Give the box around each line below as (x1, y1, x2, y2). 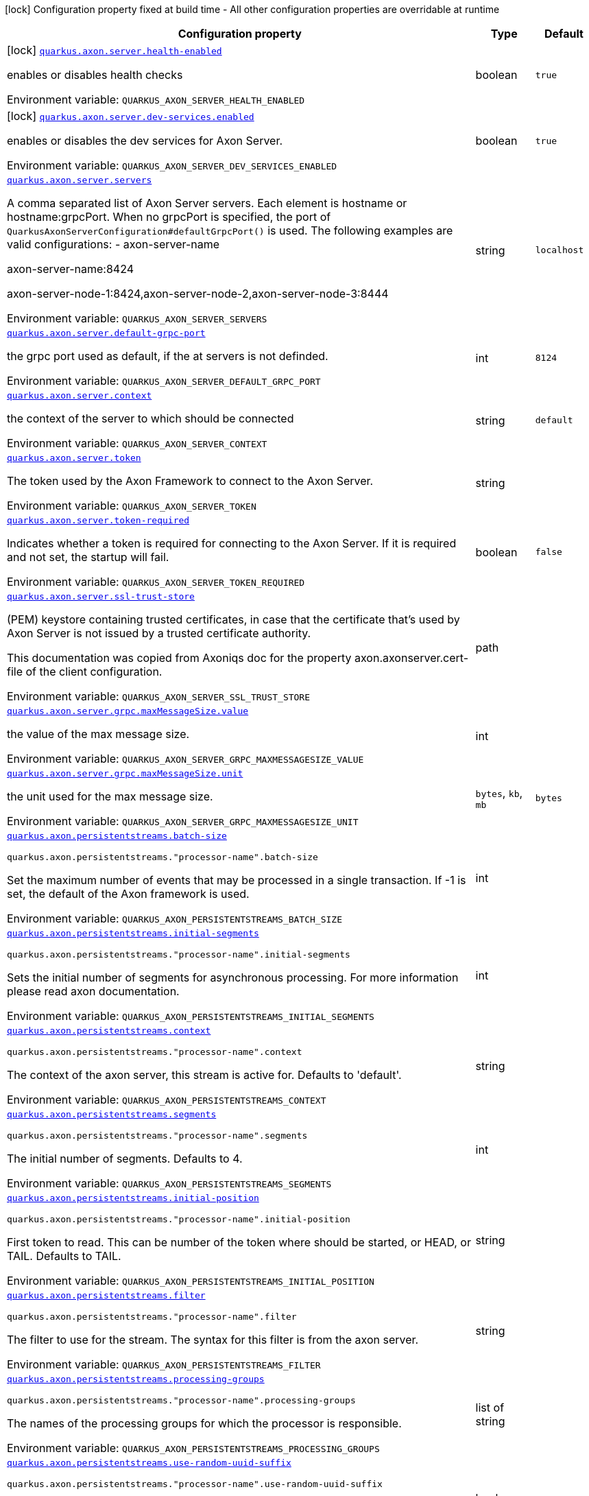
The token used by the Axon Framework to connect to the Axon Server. (7, 474, 374, 488)
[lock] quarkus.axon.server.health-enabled (7, 43, 222, 57)
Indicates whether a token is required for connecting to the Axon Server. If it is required (7, 536, 457, 550)
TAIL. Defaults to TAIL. (7, 1249, 121, 1263)
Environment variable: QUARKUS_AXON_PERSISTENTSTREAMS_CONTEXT (7, 1093, 326, 1106)
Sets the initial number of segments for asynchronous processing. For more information (7, 971, 459, 984)
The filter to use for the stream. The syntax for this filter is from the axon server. (7, 1333, 419, 1346)
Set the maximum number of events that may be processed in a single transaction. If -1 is (7, 873, 466, 887)
